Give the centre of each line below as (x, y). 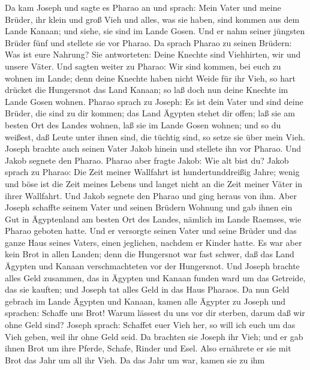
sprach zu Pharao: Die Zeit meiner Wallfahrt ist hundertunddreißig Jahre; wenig (152, 172)
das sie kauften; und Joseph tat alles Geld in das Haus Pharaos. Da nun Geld (147, 289)
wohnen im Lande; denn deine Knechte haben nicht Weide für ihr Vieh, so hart (150, 78)
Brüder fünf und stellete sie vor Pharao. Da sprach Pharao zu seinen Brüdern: (148, 42)
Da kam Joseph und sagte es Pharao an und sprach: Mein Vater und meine (143, 7)
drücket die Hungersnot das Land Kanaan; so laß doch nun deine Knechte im (147, 90)
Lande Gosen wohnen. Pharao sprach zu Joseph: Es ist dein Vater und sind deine (154, 101)
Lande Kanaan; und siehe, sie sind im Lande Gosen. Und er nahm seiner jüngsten (155, 31)
